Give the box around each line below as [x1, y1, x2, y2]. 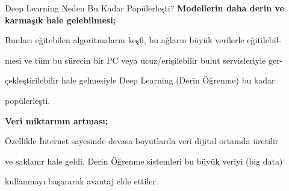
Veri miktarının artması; [5, 114, 108, 127]
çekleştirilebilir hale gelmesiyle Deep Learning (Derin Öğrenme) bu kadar [5, 74, 275, 86]
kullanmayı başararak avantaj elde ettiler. [5, 175, 158, 187]
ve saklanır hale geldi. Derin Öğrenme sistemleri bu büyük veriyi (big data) [5, 154, 283, 167]
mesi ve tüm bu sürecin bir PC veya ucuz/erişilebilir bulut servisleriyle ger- [5, 53, 283, 66]
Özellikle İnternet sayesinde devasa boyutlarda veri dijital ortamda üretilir [5, 135, 279, 147]
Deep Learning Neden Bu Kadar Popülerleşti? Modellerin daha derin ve [5, 2, 284, 14]
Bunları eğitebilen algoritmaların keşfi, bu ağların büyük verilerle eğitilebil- [5, 34, 282, 46]
